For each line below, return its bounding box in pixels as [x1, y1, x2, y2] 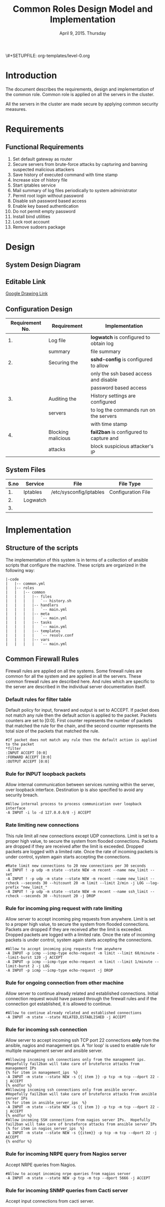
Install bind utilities [12, 213, 50, 220]
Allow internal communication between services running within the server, [5, 782, 155, 788]
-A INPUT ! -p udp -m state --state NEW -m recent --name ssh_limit [5, 889, 148, 894]
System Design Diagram [5, 261, 81, 269]
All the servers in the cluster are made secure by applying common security [5, 101, 159, 107]
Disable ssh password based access [12, 198, 87, 204]
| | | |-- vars [5, 637, 50, 642]
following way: [5, 567, 35, 573]
